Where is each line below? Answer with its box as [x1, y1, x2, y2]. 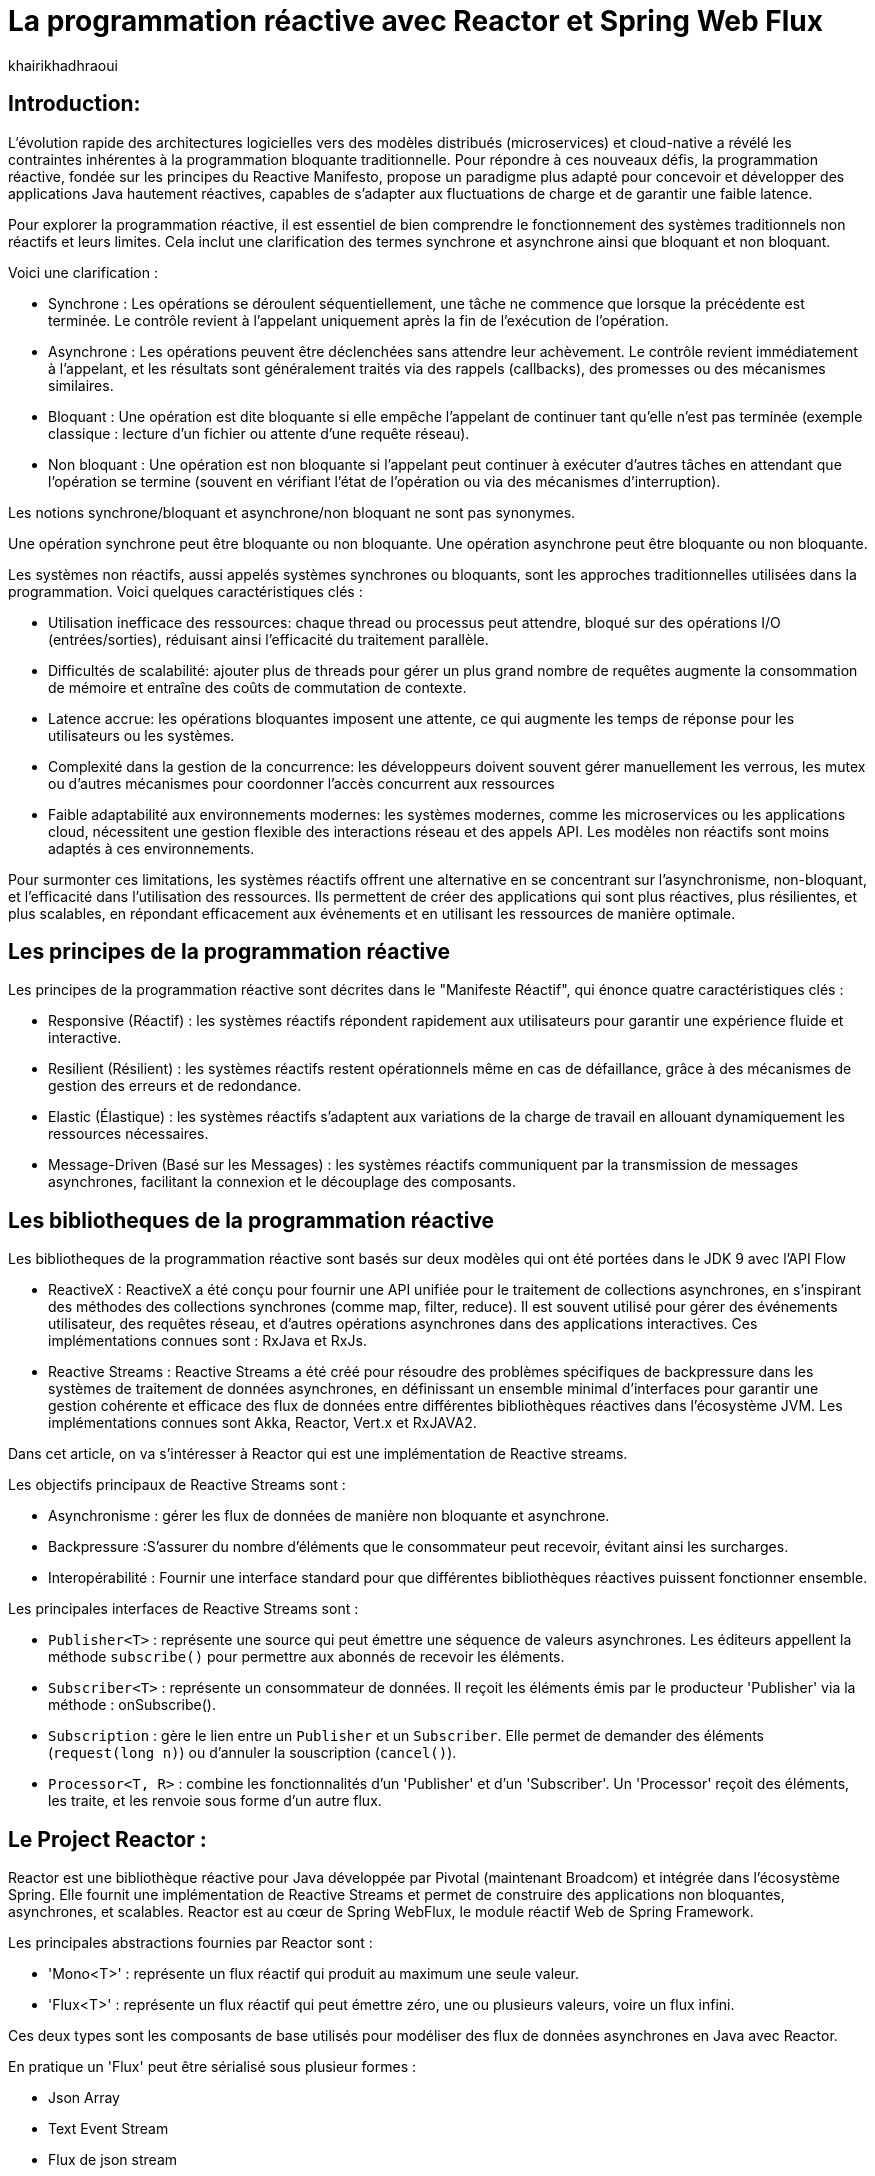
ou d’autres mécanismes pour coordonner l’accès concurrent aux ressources [48, 774, 555, 792]
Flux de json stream [48, 2151, 178, 2169]
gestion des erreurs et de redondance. [48, 1077, 302, 1095]
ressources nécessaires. [48, 1125, 209, 1143]
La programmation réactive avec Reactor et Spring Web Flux [8, 4, 823, 38]
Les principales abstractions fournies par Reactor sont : [8, 1934, 373, 1952]
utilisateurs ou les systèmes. [48, 726, 235, 744]
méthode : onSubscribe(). [48, 1696, 216, 1714]
